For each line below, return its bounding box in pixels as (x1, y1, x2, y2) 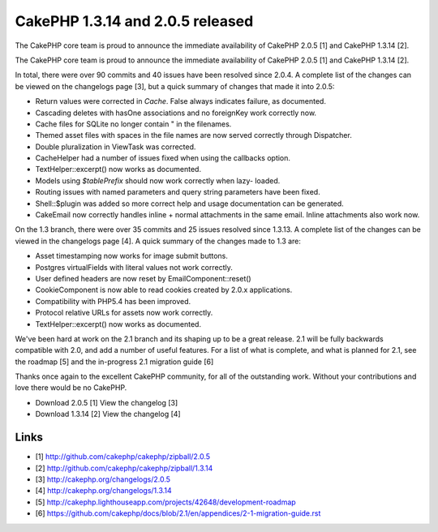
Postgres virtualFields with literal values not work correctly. (35, 262, 233, 272)
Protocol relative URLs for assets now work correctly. (35, 308, 213, 318)
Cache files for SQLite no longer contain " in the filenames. (35, 118, 232, 129)
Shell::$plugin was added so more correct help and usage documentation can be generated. (35, 199, 344, 208)
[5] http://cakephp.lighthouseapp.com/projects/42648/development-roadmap (35, 497, 296, 507)
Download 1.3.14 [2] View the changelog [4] (35, 410, 182, 419)
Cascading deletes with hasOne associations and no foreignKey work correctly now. (35, 108, 316, 118)
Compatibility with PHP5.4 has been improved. (35, 296, 191, 306)
